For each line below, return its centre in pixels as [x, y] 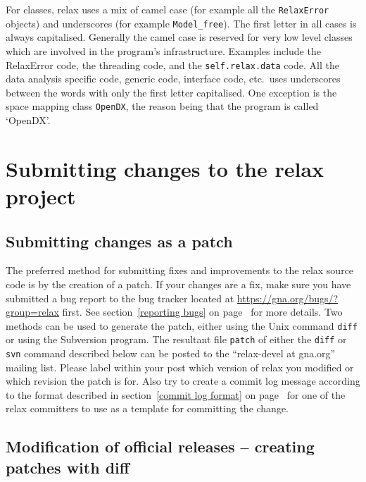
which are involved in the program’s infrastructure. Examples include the [163, 50]
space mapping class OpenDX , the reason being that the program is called [162, 106]
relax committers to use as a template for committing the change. [147, 408]
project [41, 196]
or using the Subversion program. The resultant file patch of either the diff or [176, 339]
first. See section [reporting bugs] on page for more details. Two [202, 312]
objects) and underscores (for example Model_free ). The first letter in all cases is [181, 23]
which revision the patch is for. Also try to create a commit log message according [183, 381]
